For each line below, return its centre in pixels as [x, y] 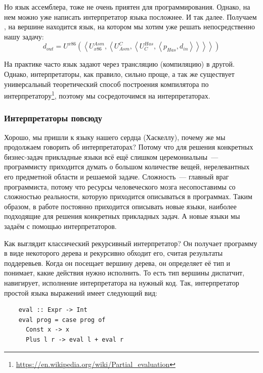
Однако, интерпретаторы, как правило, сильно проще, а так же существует [119, 74]
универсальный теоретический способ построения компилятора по [106, 84]
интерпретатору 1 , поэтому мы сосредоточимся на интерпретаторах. [107, 95]
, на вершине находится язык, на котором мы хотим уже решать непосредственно [129, 27]
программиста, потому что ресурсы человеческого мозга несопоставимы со [120, 186]
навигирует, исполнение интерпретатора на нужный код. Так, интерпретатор [122, 282]
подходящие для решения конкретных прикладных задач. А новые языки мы [122, 216]
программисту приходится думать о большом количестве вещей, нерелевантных [127, 167]
